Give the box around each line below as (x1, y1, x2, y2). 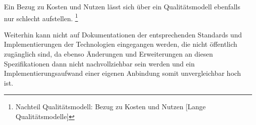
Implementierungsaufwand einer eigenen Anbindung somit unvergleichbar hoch (4, 68, 241, 78)
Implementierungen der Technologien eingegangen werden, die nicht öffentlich (4, 39, 237, 49)
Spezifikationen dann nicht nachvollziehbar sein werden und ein (4, 58, 195, 68)
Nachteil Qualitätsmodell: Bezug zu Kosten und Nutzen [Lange (15, 101, 206, 112)
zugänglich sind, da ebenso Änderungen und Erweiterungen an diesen (4, 49, 213, 59)
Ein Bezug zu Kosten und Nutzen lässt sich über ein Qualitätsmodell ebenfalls (4, 1, 241, 11)
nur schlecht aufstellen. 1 (4, 11, 78, 23)
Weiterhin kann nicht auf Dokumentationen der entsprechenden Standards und (4, 29, 242, 39)
